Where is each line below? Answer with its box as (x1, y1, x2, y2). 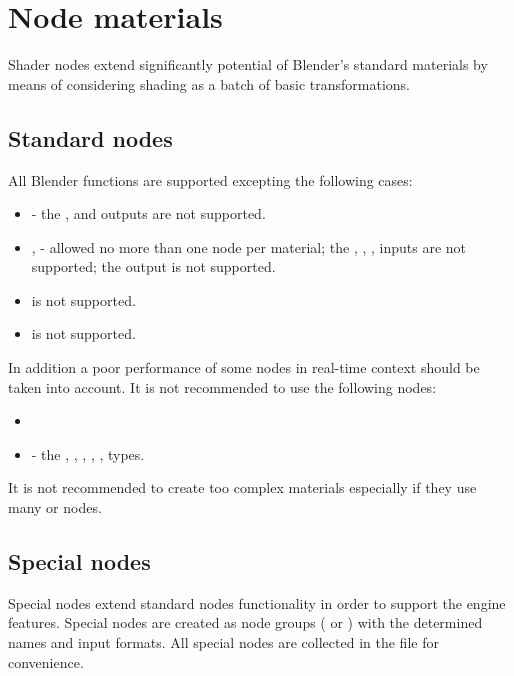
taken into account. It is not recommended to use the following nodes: (8, 376, 437, 397)
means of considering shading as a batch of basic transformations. (8, 73, 410, 94)
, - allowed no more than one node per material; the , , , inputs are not (31, 236, 467, 257)
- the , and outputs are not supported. (31, 203, 266, 224)
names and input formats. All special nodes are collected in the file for (8, 632, 439, 653)
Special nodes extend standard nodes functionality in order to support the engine (8, 592, 506, 613)
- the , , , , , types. (31, 443, 145, 464)
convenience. (8, 651, 84, 672)
